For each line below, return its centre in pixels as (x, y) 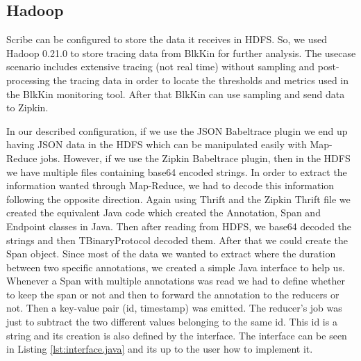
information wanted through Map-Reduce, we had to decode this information (170, 185)
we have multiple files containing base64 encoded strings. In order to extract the (177, 171)
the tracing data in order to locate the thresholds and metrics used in (201, 80)
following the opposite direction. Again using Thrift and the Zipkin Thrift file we (178, 199)
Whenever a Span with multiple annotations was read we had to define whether (176, 281)
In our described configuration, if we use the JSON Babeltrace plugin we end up (177, 130)
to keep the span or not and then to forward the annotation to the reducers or (173, 294)
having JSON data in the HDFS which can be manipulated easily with (157, 144)
